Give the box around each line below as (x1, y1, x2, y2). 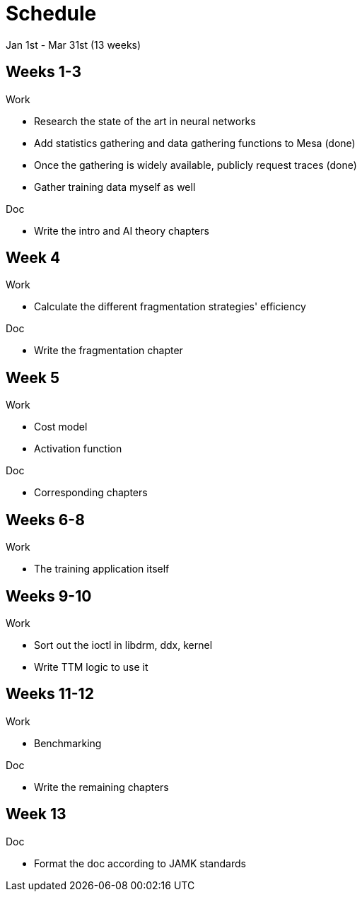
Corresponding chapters (34, 486, 148, 499)
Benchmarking (34, 737, 102, 749)
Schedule (6, 1, 97, 25)
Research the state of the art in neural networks (34, 115, 256, 127)
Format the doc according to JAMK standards (34, 857, 246, 869)
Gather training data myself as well (34, 180, 196, 193)
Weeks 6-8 (6, 510, 85, 529)
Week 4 (6, 249, 61, 267)
